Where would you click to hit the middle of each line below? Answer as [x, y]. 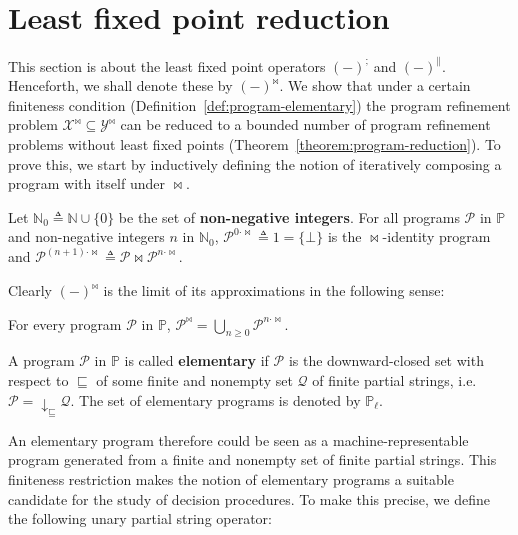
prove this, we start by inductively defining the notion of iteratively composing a [255, 163]
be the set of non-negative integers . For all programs [289, 216]
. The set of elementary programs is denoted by [215, 399]
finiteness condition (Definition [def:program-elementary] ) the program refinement [259, 104]
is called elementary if [196, 360]
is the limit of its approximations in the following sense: [274, 290]
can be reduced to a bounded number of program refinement [305, 124]
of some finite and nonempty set [194, 379]
